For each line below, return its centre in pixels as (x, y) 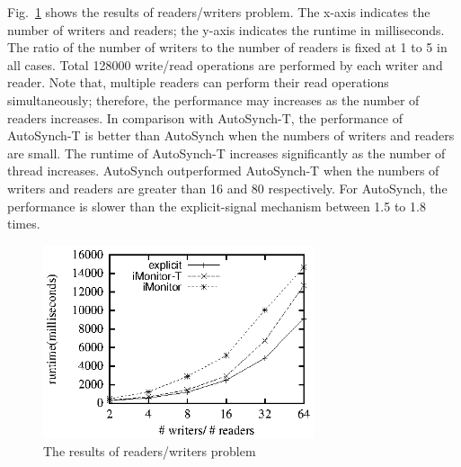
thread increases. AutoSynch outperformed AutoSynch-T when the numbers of (223, 171)
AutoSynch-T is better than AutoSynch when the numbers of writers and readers (231, 135)
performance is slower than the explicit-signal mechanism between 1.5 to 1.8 (217, 206)
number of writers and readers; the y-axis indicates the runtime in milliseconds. (226, 29)
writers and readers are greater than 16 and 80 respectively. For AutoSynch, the (227, 188)
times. (24, 224)
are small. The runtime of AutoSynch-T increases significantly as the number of (226, 153)
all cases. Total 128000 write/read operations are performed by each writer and (225, 64)
